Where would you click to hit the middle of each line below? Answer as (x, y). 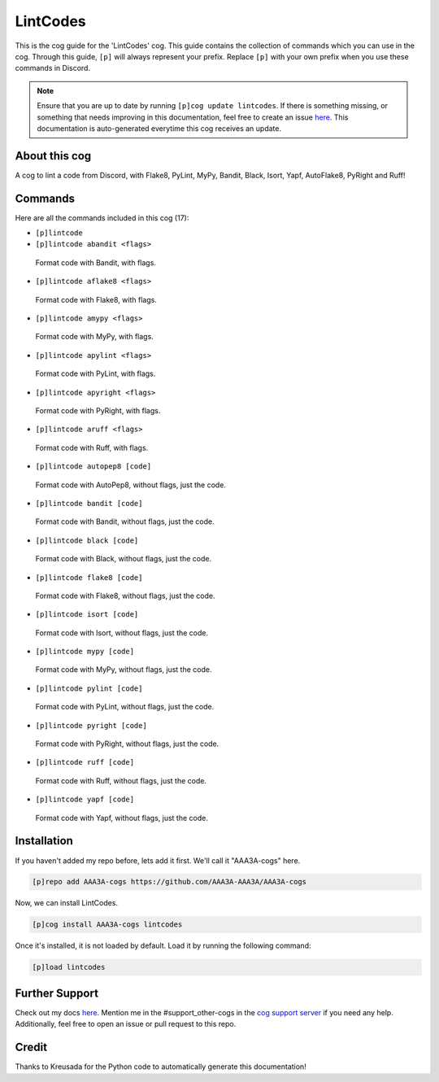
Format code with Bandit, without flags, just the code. (125, 521)
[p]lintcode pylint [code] (89, 688)
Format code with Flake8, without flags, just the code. (125, 596)
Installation (44, 841)
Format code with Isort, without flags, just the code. (122, 633)
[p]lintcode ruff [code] (85, 762)
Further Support (57, 993)
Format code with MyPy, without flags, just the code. (124, 670)
